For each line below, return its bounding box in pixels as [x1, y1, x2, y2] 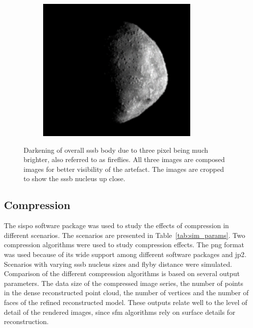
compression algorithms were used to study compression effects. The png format [4, 239, 244, 250]
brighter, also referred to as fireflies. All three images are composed [24, 154, 225, 164]
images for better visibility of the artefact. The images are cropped [24, 164, 224, 174]
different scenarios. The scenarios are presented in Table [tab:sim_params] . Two [4, 230, 245, 240]
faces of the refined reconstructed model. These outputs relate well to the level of [4, 297, 248, 307]
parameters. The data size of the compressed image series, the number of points [4, 278, 243, 288]
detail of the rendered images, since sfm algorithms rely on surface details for [4, 306, 235, 317]
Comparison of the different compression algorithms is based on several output [4, 268, 240, 279]
